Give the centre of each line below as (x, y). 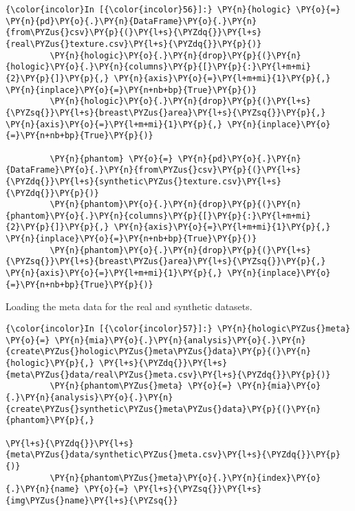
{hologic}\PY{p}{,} (50, 363)
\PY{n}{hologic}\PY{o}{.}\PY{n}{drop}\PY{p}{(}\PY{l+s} (180, 101)
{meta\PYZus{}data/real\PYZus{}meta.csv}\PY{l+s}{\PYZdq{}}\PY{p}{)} (168, 374)
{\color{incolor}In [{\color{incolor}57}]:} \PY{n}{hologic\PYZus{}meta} (178, 329)
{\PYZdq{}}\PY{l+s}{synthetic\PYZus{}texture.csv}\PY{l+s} (143, 181)
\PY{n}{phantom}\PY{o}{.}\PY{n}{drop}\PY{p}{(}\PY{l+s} (180, 250)
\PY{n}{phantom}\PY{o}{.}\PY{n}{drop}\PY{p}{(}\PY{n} (175, 205)
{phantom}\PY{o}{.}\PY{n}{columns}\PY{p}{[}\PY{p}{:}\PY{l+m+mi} (158, 216)
